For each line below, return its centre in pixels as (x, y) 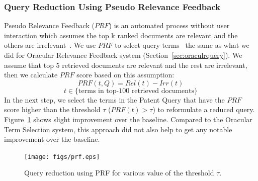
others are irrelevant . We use (50, 45)
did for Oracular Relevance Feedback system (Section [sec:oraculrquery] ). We (123, 55)
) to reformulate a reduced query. (204, 109)
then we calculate (31, 75)
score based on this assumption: (125, 75)
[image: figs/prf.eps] (62, 157)
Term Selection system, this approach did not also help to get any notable (118, 129)
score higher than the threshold (52, 109)
